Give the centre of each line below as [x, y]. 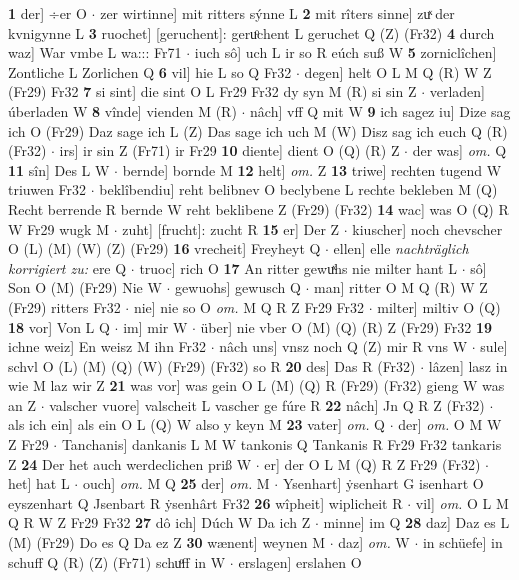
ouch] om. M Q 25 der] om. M [176, 483]
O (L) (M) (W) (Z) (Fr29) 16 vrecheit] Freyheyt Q [164, 248]
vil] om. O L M [462, 502]
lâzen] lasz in [468, 365]
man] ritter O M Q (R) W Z [401, 287]
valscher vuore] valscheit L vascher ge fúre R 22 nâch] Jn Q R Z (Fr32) [267, 404]
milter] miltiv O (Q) [439, 306]
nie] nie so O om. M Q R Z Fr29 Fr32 [249, 306]
